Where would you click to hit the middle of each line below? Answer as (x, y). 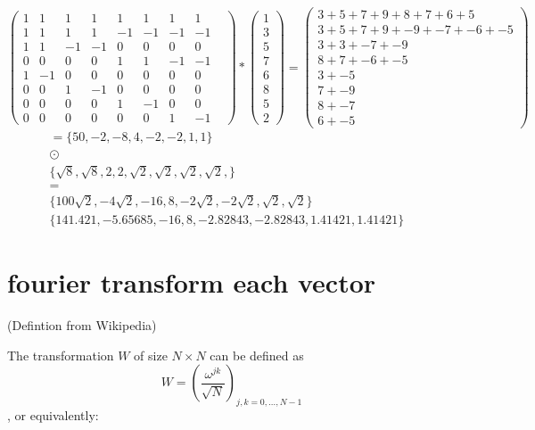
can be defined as (257, 355)
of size (151, 355)
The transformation (61, 355)
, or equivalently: (53, 415)
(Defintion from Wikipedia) (82, 325)
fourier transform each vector (192, 282)
